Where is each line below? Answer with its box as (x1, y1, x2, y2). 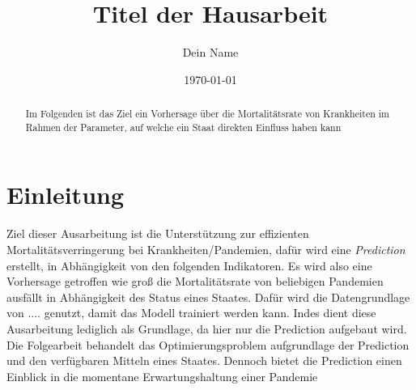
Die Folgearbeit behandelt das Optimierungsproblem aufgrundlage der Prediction (6, 336, 410, 353)
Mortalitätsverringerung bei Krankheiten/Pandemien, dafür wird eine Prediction (6, 240, 405, 257)
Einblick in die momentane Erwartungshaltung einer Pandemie (6, 367, 318, 384)
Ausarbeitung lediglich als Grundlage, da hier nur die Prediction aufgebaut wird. (6, 320, 407, 337)
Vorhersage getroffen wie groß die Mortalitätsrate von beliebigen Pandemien (6, 273, 384, 290)
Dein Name (182, 44, 239, 61)
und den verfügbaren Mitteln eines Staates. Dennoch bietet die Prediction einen (6, 352, 402, 369)
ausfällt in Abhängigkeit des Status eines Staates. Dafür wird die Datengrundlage (6, 288, 410, 305)
